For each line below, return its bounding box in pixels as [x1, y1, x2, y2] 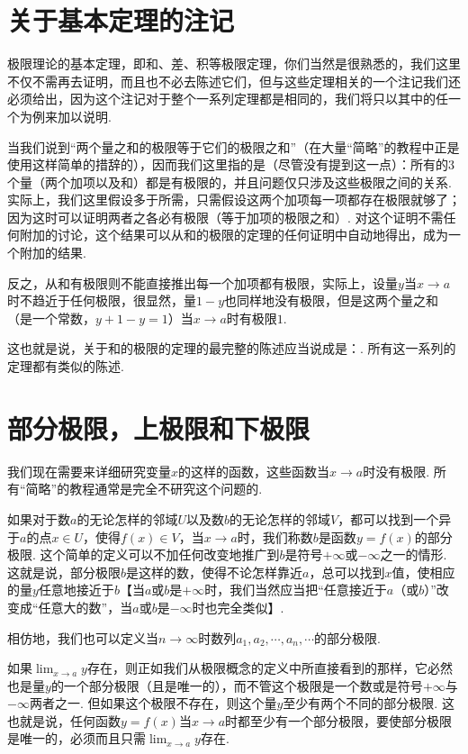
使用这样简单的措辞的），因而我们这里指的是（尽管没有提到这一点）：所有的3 [7, 155, 454, 174]
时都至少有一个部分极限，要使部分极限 [225, 711, 453, 730]
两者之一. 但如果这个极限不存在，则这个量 [29, 694, 277, 713]
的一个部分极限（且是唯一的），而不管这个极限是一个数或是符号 [50, 676, 423, 695]
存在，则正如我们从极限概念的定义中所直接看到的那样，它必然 [86, 659, 453, 677]
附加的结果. [19, 243, 86, 262]
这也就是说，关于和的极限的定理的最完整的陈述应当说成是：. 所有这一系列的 [7, 339, 456, 358]
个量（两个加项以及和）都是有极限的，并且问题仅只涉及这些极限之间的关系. [7, 172, 452, 191]
